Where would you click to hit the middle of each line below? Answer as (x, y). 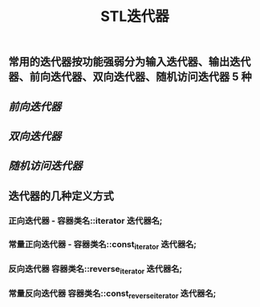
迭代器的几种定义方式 (61, 196)
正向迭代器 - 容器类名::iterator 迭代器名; (85, 220)
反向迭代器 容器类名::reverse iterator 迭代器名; (95, 270)
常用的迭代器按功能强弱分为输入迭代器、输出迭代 (130, 62)
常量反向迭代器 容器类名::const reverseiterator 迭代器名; (112, 294)
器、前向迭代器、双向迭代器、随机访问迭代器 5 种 (130, 77)
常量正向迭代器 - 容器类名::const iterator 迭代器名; (102, 244)
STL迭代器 (135, 16)
